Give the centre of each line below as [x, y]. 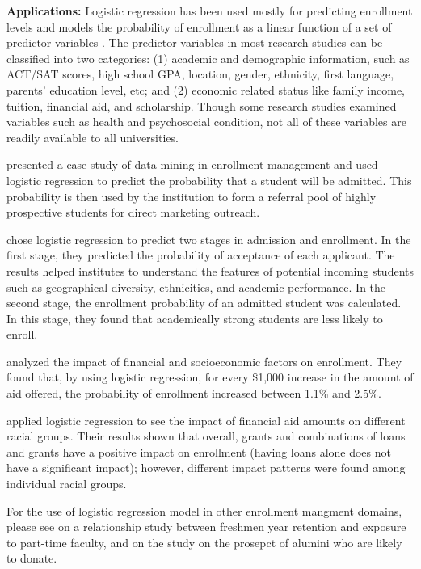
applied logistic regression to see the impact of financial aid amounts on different [206, 420]
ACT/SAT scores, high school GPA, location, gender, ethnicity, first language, [200, 74]
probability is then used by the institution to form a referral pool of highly [192, 196]
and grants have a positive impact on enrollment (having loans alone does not [199, 451]
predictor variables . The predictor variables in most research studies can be [195, 42]
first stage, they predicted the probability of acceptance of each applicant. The [201, 255]
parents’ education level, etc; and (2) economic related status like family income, [206, 89]
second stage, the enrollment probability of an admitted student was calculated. [204, 303]
